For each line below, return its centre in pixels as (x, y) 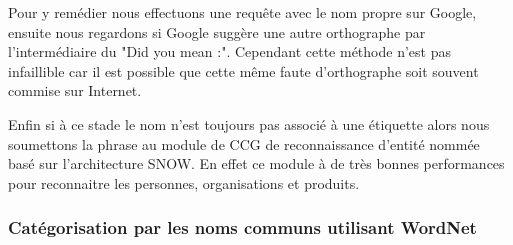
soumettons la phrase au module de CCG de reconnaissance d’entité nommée (244, 143)
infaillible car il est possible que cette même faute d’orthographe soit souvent (243, 70)
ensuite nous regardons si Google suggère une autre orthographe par (217, 31)
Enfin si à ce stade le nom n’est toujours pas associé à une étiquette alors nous (249, 123)
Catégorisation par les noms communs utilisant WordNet (242, 227)
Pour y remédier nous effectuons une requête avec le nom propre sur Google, (242, 12)
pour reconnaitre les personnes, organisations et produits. (184, 182)
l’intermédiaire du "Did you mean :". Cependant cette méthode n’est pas (229, 51)
